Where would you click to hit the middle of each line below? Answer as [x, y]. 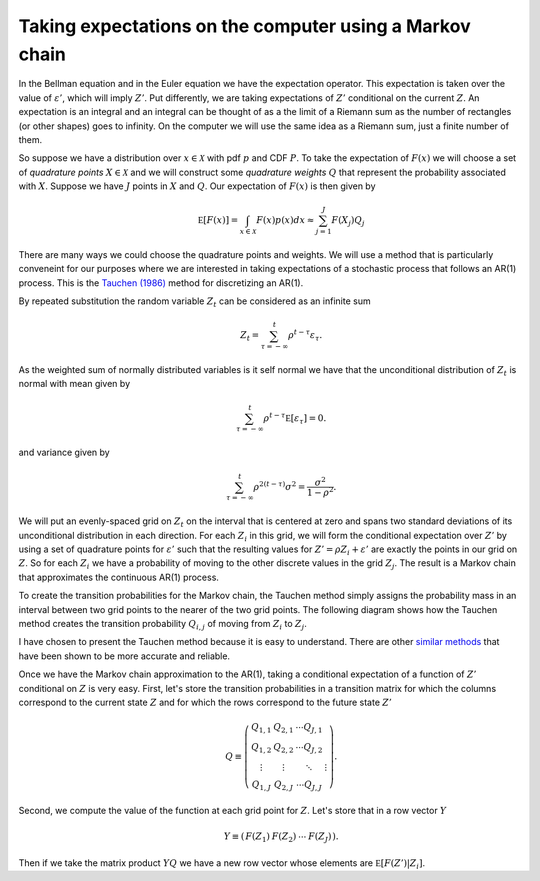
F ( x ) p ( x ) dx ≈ [285, 220]
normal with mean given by [74, 384]
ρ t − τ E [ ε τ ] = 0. [295, 418]
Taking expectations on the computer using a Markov [244, 26]
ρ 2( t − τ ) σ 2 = [279, 485]
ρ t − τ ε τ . [305, 336]
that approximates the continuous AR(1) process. [119, 577]
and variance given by [64, 452]
